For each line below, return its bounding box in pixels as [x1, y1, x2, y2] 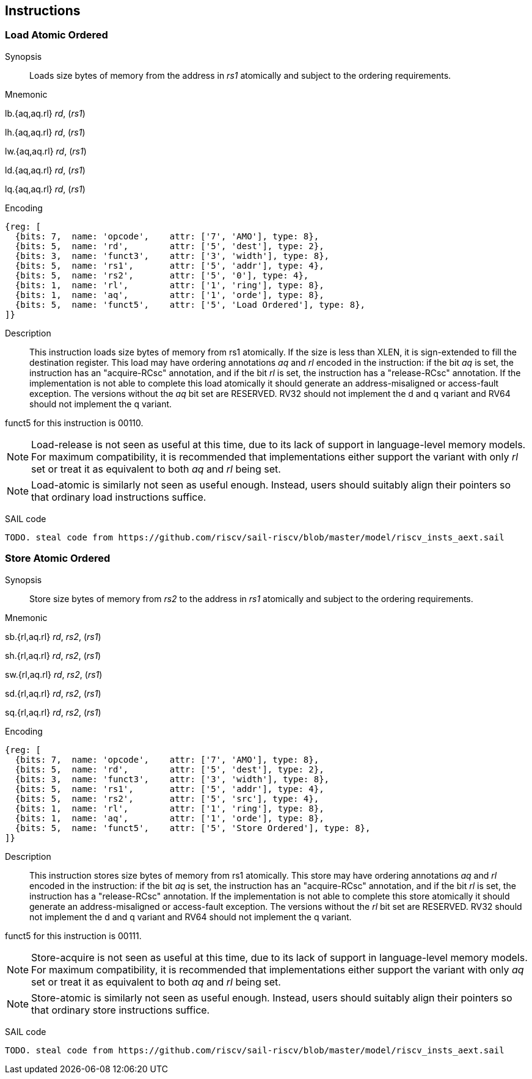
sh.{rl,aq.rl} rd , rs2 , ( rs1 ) [5, 650, 101, 661]
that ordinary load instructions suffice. [31, 490, 206, 503]
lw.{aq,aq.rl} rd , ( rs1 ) [5, 145, 87, 156]
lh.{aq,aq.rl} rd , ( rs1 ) [5, 126, 86, 137]
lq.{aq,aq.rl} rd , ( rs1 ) [5, 183, 86, 194]
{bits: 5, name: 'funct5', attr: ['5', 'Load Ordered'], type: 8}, [15, 299, 366, 310]
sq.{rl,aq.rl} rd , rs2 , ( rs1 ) [5, 707, 101, 718]
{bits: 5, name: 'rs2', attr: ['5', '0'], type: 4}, [15, 270, 309, 280]
